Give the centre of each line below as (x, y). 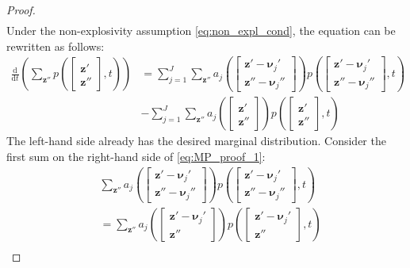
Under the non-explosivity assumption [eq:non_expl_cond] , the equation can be (201, 31)
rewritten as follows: (56, 46)
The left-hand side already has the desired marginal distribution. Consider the (196, 141)
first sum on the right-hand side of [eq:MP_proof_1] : (136, 156)
